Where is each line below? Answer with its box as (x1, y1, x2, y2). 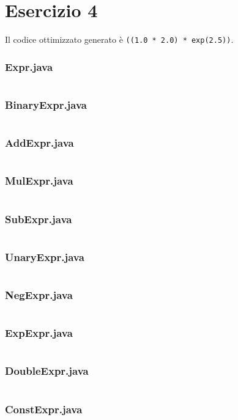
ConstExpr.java (5, 401, 83, 416)
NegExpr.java (5, 287, 73, 303)
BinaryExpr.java (5, 97, 87, 112)
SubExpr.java (5, 211, 72, 226)
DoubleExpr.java (5, 363, 89, 378)
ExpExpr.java (5, 325, 73, 341)
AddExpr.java (5, 135, 74, 150)
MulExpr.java (5, 173, 73, 188)
